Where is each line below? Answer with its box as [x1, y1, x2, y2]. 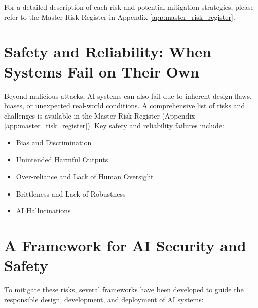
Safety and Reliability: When [4, 41, 211, 62]
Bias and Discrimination [16, 137, 92, 147]
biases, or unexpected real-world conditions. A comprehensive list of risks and [4, 100, 245, 111]
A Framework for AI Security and [4, 235, 246, 256]
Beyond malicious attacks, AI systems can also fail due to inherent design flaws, [4, 90, 252, 101]
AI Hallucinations [16, 205, 71, 216]
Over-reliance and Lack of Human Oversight [16, 171, 154, 182]
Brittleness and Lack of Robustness [16, 188, 126, 199]
